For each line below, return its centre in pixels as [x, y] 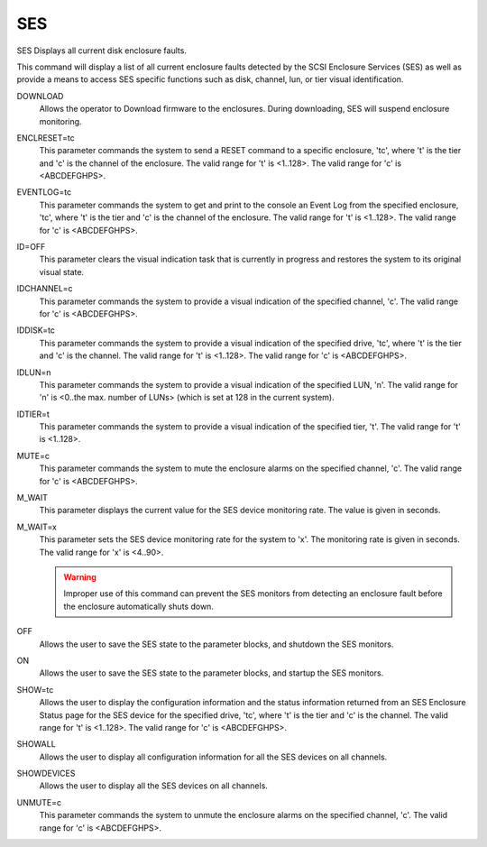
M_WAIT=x [37, 527]
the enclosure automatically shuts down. [138, 606]
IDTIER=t [33, 414]
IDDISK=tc [36, 330]
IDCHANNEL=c [45, 289]
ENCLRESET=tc [46, 138]
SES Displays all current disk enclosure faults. [101, 51]
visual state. [62, 272]
